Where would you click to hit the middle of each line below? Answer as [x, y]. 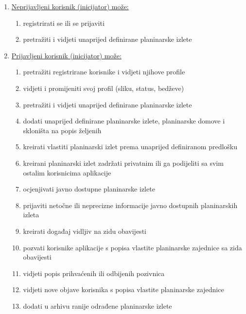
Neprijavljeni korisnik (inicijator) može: [70, 6]
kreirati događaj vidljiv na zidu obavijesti [85, 231]
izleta [31, 215]
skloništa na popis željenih [62, 130]
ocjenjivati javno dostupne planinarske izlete [89, 189]
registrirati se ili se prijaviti [64, 23]
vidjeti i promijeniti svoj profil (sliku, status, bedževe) [104, 88]
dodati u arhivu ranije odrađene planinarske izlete [97, 305]
